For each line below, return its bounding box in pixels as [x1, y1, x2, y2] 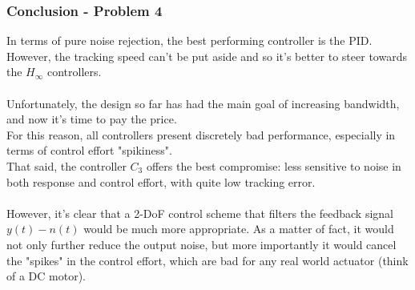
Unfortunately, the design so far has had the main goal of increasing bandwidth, [6, 95, 400, 111]
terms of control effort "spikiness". [6, 142, 172, 159]
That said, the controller [6, 157, 127, 174]
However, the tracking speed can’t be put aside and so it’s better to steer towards [6, 47, 407, 64]
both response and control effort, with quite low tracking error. [6, 173, 316, 190]
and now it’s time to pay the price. [6, 111, 177, 127]
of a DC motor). [6, 268, 87, 284]
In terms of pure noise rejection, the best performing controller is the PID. [6, 32, 373, 49]
